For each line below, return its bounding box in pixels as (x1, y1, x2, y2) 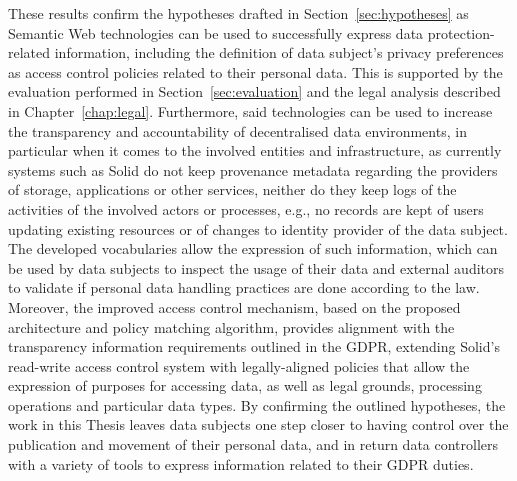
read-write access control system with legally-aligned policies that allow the (8, 355, 470, 376)
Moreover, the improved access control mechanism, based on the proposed (8, 296, 461, 317)
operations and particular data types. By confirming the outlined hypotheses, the (8, 394, 506, 415)
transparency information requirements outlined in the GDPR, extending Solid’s (8, 336, 500, 357)
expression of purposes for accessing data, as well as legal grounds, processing (8, 375, 482, 396)
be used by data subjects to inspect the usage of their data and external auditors (8, 257, 505, 278)
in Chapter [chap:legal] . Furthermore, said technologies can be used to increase (8, 100, 493, 121)
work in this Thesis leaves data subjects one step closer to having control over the (8, 414, 509, 435)
